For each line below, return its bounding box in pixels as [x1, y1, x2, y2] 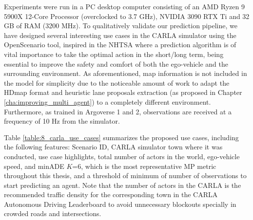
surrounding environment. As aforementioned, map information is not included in [4, 68, 247, 78]
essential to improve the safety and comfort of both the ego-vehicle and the [4, 58, 228, 69]
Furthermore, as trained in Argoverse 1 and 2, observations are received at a [4, 106, 232, 116]
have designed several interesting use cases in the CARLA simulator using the [4, 30, 236, 40]
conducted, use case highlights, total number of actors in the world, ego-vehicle [4, 151, 240, 161]
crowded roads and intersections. [4, 208, 101, 219]
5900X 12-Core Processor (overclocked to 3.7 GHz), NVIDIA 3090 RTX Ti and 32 [4, 11, 250, 21]
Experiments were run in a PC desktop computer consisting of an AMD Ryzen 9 [4, 1, 245, 11]
